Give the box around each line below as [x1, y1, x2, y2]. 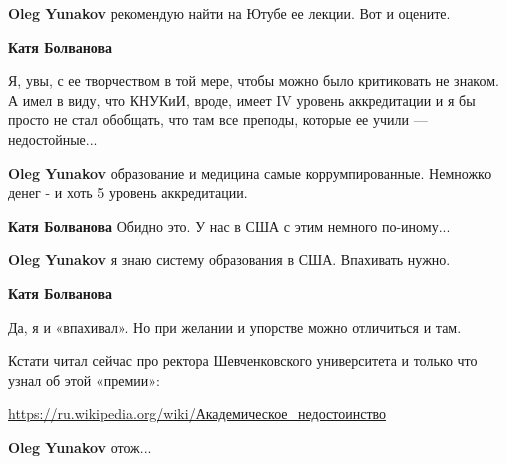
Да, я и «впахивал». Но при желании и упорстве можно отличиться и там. [8, 316, 462, 337]
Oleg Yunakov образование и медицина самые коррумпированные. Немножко [8, 162, 492, 183]
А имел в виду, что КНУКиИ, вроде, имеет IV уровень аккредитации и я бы [8, 89, 476, 110]
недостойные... [8, 128, 98, 149]
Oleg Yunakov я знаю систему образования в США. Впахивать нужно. [8, 249, 451, 270]
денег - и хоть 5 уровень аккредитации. [8, 182, 248, 203]
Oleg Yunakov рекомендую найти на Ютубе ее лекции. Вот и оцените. [8, 3, 451, 23]
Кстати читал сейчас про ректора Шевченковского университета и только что [8, 350, 478, 371]
